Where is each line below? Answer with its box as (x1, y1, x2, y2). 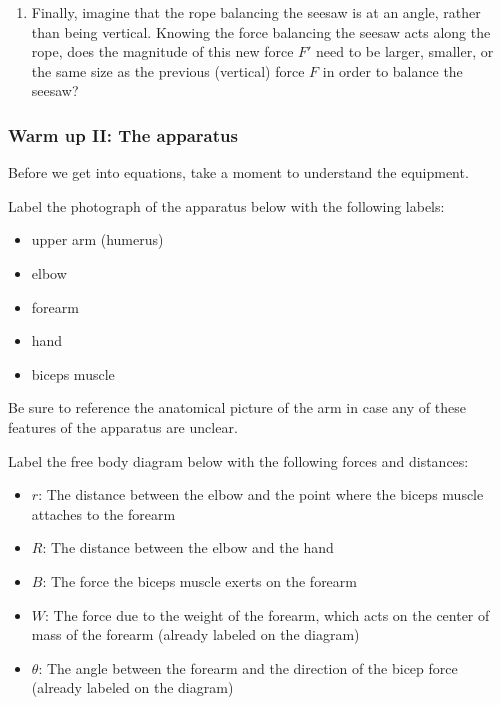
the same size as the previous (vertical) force (31, 60, 305, 81)
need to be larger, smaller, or (316, 41, 494, 62)
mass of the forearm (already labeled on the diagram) (31, 624, 360, 645)
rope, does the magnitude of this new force (31, 41, 294, 62)
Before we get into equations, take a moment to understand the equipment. (8, 162, 469, 183)
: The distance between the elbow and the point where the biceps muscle (38, 484, 484, 505)
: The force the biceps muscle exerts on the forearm (42, 570, 357, 591)
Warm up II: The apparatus (8, 122, 238, 147)
